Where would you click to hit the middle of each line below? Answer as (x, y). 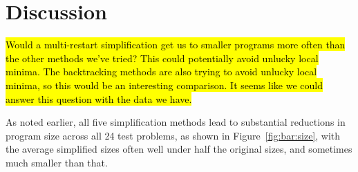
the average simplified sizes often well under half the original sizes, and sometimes (179, 149)
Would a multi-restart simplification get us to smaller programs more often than (176, 45)
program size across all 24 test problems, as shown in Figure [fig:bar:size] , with (173, 135)
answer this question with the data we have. (99, 98)
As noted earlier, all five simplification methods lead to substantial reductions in (176, 122)
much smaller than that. (57, 162)
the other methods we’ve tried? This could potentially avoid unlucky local (162, 58)
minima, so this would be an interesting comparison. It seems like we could (164, 85)
